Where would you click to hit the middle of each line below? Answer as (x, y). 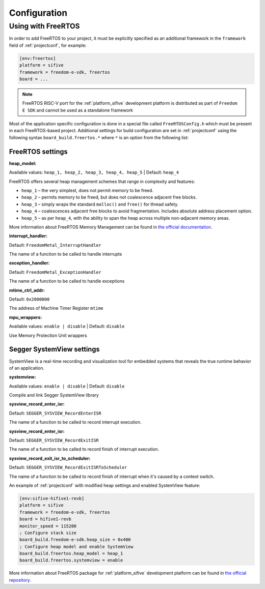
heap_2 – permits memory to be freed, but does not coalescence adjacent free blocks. (109, 197)
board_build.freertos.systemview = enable (71, 560)
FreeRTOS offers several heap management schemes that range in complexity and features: (102, 181)
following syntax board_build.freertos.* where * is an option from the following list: (99, 137)
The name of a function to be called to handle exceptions (67, 281)
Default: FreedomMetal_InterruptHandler (55, 245)
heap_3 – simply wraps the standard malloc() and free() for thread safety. (100, 204)
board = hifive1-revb (45, 519)
